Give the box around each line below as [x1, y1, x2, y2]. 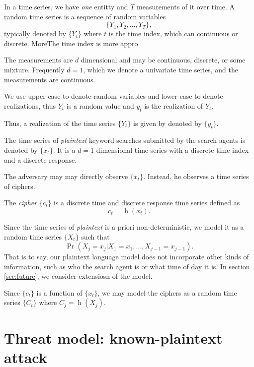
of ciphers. [4, 181, 35, 191]
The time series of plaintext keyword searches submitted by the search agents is [4, 135, 246, 145]
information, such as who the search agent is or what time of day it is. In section [4, 261, 250, 271]
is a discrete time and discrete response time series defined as [53, 197, 240, 208]
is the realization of [144, 100, 203, 111]
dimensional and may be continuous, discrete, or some [81, 55, 246, 65]
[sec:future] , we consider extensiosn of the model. [4, 271, 153, 281]
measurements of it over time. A [137, 1, 235, 11]
